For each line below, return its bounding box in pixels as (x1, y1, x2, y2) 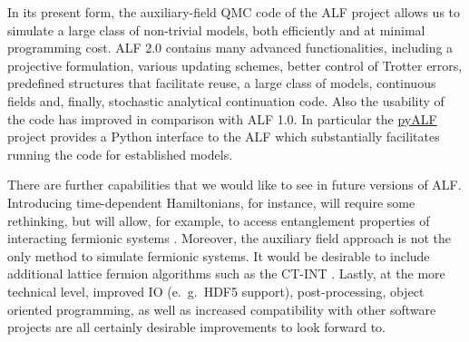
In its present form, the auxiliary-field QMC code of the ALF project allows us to (7, 3, 461, 21)
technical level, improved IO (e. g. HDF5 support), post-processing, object (7, 281, 425, 300)
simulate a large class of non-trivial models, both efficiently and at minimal (7, 20, 425, 39)
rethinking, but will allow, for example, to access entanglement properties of (7, 210, 430, 230)
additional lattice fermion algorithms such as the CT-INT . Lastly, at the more (7, 264, 445, 283)
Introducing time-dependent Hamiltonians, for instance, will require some (7, 192, 415, 211)
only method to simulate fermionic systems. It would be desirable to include (7, 246, 430, 265)
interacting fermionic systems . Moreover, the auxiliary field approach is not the (7, 229, 452, 248)
